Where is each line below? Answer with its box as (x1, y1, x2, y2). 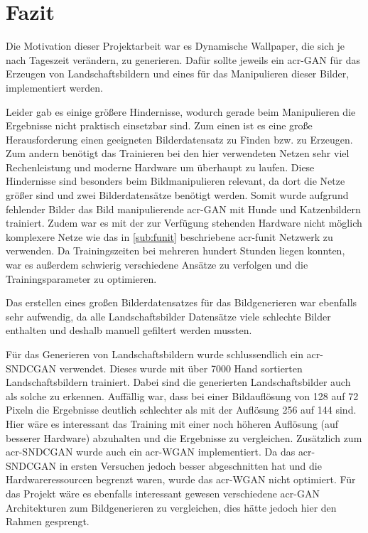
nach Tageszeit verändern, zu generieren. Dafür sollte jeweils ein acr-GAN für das (6, 52, 361, 67)
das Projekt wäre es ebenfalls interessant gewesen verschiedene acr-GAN (6, 485, 320, 500)
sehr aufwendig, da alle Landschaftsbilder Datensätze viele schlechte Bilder (6, 308, 331, 323)
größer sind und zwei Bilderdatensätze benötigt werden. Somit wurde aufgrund (6, 188, 349, 203)
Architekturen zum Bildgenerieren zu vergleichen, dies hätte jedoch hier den (6, 500, 337, 515)
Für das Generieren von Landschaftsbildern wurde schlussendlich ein (6, 347, 303, 361)
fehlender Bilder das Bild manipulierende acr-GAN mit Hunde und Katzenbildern (6, 201, 361, 216)
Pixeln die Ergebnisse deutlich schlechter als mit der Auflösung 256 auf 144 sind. (6, 402, 357, 417)
